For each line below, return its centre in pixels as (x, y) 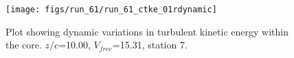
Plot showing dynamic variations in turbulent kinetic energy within (147, 31)
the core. (24, 45)
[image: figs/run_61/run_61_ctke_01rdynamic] (111, 10)
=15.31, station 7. (150, 45)
